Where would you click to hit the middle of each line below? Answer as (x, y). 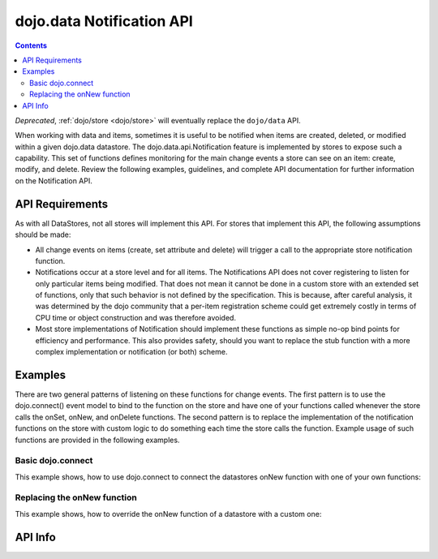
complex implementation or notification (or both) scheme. (131, 352)
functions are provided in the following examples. (97, 440)
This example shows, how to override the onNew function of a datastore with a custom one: (168, 514)
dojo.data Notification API (104, 21)
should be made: (43, 234)
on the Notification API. (54, 181)
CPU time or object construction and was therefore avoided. (136, 317)
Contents (31, 45)
